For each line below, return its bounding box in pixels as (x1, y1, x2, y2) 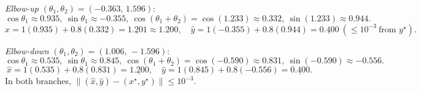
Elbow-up (5, 2, 39, 14)
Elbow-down (5, 44, 49, 57)
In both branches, (5, 74, 71, 87)
